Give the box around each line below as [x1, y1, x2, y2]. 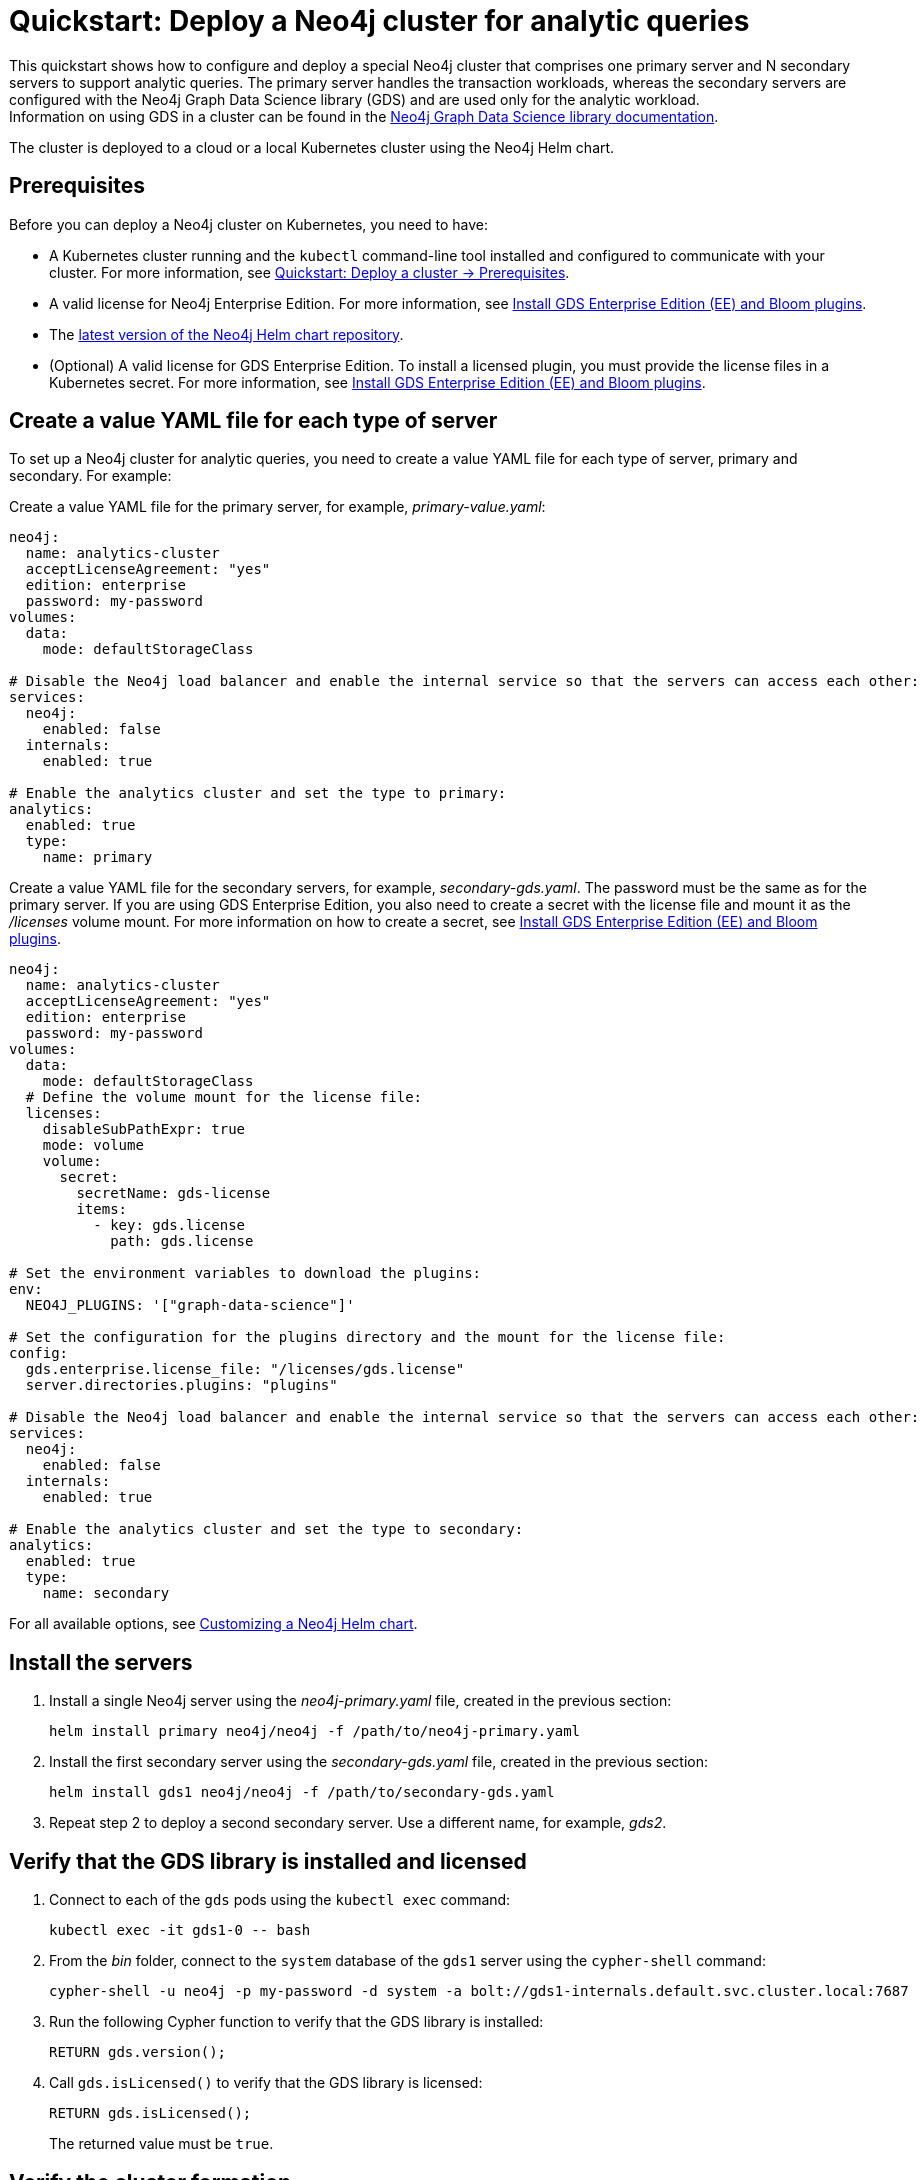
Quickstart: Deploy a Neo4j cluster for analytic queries [9, 4, 750, 38]
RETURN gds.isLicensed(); [49, 2105, 252, 2122]
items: [76, 1201, 128, 1218]
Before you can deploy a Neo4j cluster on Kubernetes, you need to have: [9, 215, 489, 233]
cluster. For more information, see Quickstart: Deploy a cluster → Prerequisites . [49, 263, 570, 281]
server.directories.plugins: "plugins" [25, 1377, 338, 1394]
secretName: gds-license [76, 1185, 271, 1202]
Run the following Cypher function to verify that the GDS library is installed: [49, 2013, 544, 2031]
